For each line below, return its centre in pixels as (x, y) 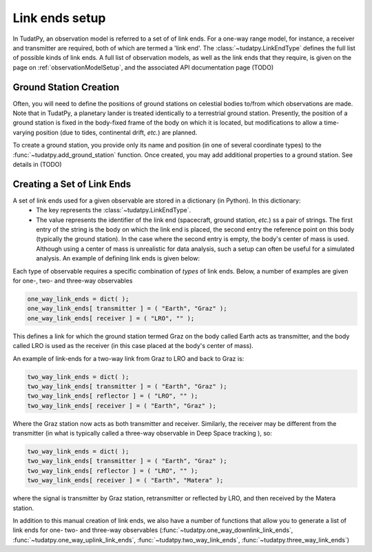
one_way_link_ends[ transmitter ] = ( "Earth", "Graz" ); (127, 309)
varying (23, 132)
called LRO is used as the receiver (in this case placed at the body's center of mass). (133, 346)
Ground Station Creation (66, 87)
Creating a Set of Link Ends (72, 184)
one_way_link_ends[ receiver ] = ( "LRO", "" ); (111, 318)
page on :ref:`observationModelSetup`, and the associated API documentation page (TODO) (143, 67)
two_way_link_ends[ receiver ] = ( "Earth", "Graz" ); (122, 406)
